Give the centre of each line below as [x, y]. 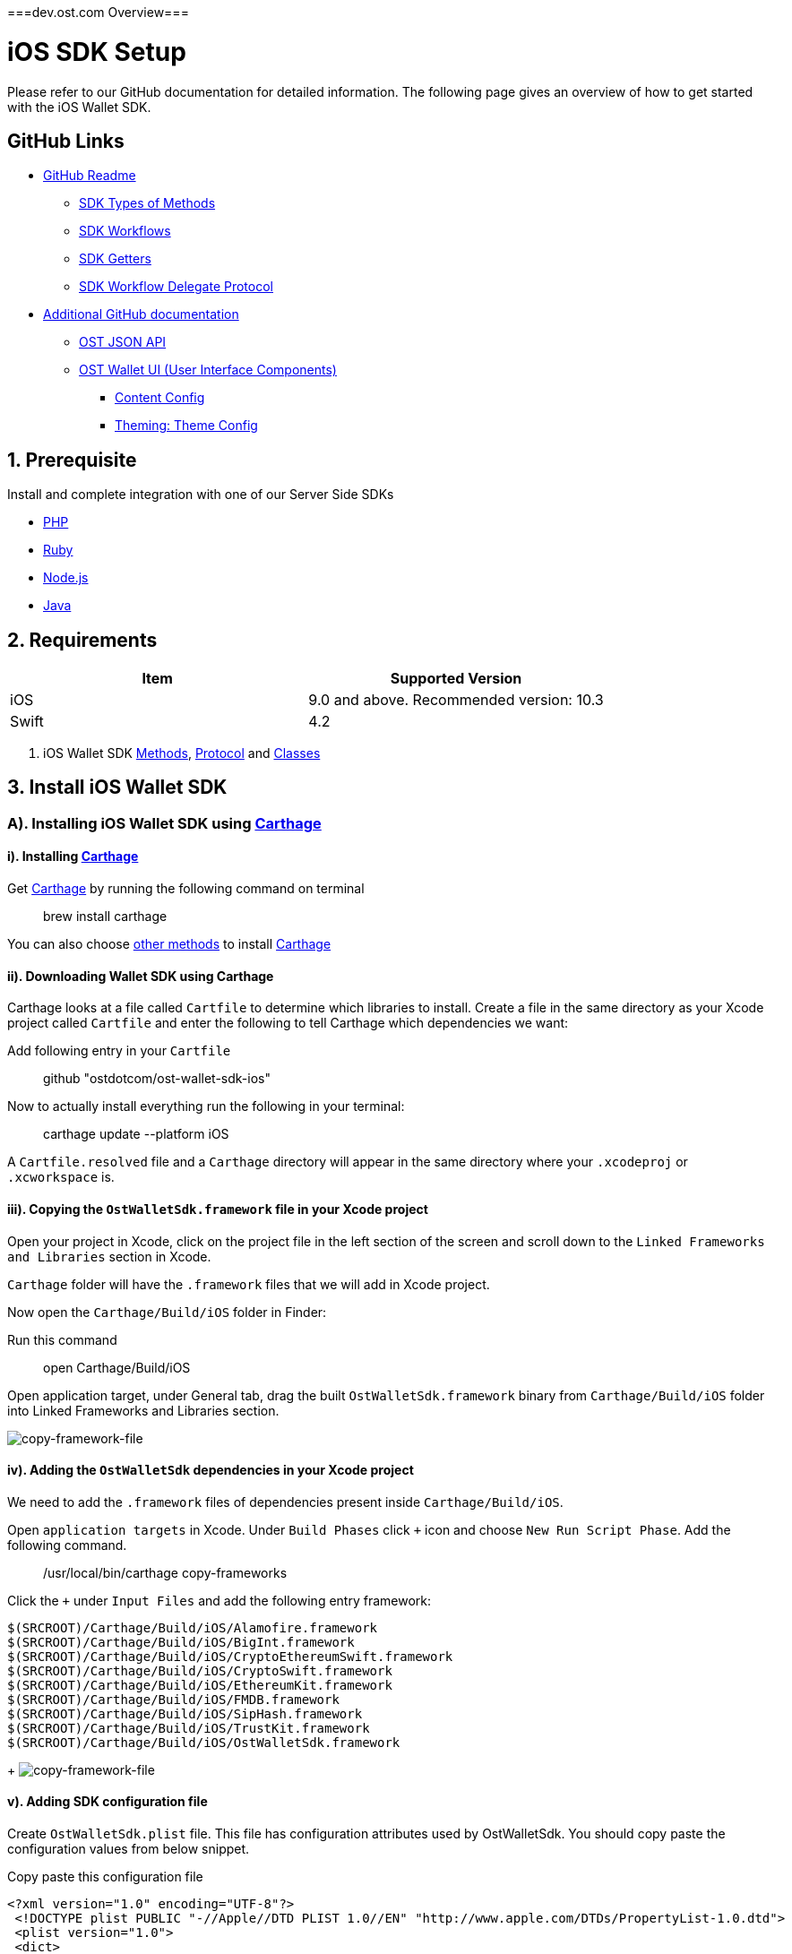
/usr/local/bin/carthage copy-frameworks [165, 1572]
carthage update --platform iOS [136, 1134]
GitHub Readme [90, 176]
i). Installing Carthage [73, 856]
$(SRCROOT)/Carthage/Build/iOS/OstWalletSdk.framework [204, 1742]
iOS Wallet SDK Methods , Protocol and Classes [182, 753]
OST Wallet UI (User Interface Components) [208, 370]
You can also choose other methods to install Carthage [169, 944]
